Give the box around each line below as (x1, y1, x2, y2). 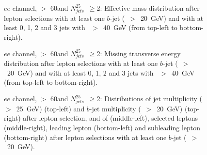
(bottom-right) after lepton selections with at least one (4, 132, 167, 142)
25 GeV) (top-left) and (16, 103, 85, 113)
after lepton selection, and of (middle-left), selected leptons (23, 113, 198, 123)
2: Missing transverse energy (96, 48, 181, 58)
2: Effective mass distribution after (96, 3, 200, 13)
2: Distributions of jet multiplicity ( (96, 93, 203, 104)
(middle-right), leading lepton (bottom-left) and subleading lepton (4, 122, 201, 132)
